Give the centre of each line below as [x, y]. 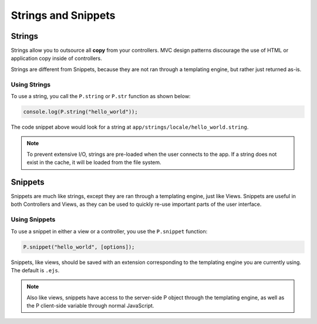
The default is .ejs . [35, 270]
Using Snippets [33, 219]
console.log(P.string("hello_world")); [80, 111]
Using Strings [31, 84]
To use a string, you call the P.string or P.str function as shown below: [101, 96]
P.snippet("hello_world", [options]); [79, 247]
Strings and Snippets [63, 15]
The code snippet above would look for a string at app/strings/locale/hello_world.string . [130, 127]
